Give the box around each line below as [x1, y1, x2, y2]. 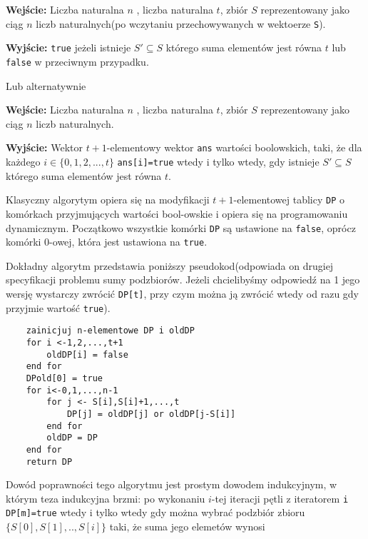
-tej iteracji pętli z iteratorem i [211, 490, 349, 505]
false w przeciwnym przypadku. [6, 54, 149, 69]
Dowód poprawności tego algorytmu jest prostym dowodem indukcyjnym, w [6, 477, 337, 492]
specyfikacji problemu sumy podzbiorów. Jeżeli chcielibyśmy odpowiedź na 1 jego [6, 272, 360, 287]
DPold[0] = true [26, 373, 103, 383]
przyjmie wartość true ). [6, 300, 111, 315]
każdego [6, 154, 41, 168]
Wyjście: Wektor [6, 140, 83, 155]
